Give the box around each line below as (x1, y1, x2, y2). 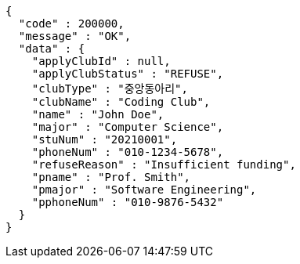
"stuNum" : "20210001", (31, 133, 178, 146)
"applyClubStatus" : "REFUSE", (31, 67, 224, 80)
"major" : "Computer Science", (31, 121, 224, 133)
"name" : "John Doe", (31, 108, 164, 121)
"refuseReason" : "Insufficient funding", (31, 158, 296, 171)
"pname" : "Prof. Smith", (31, 171, 191, 183)
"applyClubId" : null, (31, 55, 171, 67)
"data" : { (18, 42, 85, 55)
